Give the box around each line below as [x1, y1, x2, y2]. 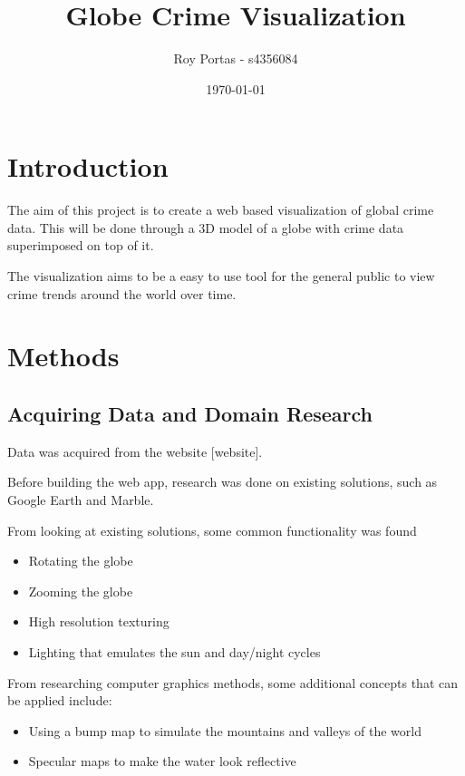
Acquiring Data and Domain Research [7, 399, 373, 427]
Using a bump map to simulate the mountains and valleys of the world [28, 721, 421, 740]
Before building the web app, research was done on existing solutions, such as [7, 472, 438, 491]
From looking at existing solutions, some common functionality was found [7, 520, 417, 539]
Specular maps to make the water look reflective [28, 752, 296, 771]
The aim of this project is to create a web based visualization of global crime [7, 200, 434, 219]
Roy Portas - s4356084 [173, 49, 298, 68]
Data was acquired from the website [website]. [7, 441, 263, 461]
